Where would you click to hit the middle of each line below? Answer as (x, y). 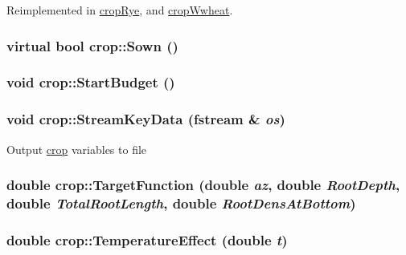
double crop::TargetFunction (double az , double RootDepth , (203, 185)
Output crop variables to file (77, 149)
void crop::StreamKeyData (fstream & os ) (146, 119)
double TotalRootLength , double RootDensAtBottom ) (181, 202)
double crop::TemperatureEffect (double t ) (147, 239)
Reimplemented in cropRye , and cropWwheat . (120, 10)
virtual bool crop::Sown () (92, 45)
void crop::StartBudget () (91, 82)
